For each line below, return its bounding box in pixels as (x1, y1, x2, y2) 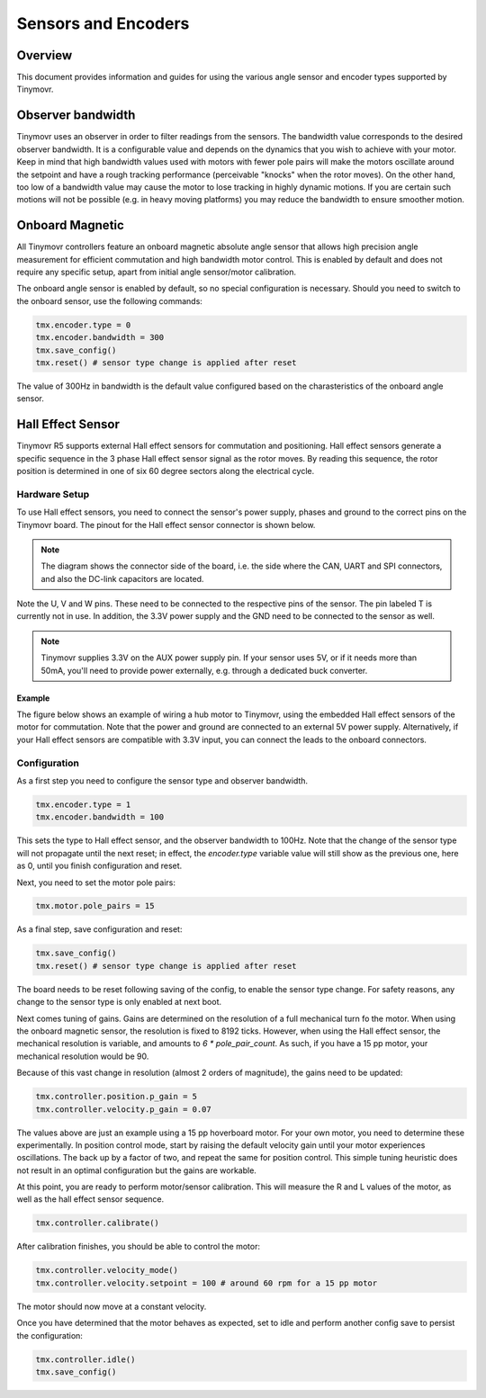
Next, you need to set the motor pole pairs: (16, 877, 175, 888)
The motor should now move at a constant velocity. (16, 1301, 207, 1312)
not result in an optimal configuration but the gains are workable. (16, 1165, 256, 1176)
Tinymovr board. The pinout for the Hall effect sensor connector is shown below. (16, 519, 316, 530)
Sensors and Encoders (16, 13, 190, 33)
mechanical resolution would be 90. (16, 1051, 149, 1062)
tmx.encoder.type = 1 (35, 799, 131, 810)
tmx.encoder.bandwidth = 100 (35, 812, 165, 822)
